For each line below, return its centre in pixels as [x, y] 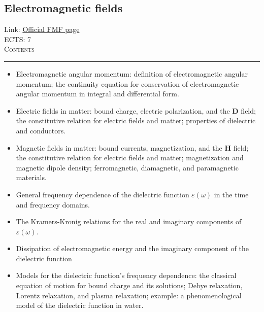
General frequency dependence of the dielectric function [103, 194]
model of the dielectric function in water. [80, 305]
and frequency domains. [53, 204]
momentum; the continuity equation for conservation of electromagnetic [127, 83]
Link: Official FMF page [42, 29]
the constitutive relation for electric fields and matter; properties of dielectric [136, 120]
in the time [231, 194]
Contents [19, 49]
